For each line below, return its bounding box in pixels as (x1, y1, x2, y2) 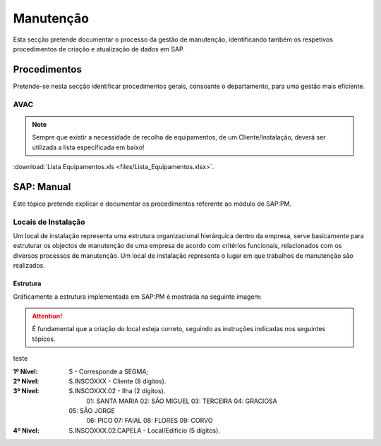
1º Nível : (13, 367, 38, 376)
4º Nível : (13, 426, 40, 435)
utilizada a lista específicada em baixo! (32, 143, 145, 151)
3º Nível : (13, 387, 40, 395)
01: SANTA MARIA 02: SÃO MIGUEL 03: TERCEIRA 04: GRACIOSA (86, 397, 278, 405)
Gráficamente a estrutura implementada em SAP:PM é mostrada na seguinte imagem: (13, 292, 262, 301)
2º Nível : (13, 377, 40, 385)
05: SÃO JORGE (68, 407, 116, 415)
